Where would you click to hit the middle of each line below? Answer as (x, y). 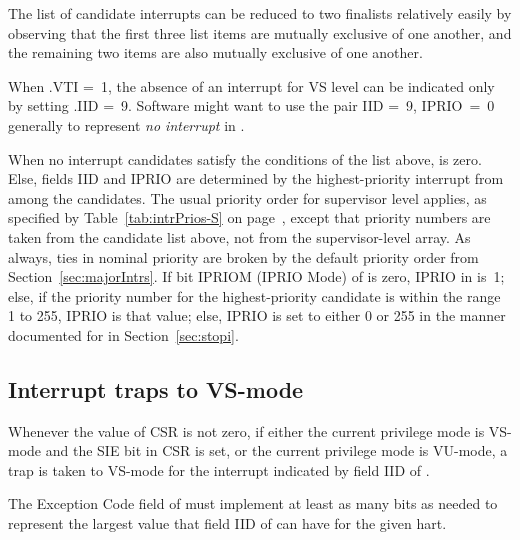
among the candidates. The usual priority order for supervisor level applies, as (247, 197)
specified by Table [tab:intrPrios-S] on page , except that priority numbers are (249, 217)
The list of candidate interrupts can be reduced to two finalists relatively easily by (260, 13)
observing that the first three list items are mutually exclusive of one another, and (260, 32)
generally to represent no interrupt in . (126, 124)
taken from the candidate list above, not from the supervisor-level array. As (239, 236)
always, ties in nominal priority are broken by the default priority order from (243, 256)
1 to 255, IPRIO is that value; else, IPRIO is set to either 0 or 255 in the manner (257, 315)
